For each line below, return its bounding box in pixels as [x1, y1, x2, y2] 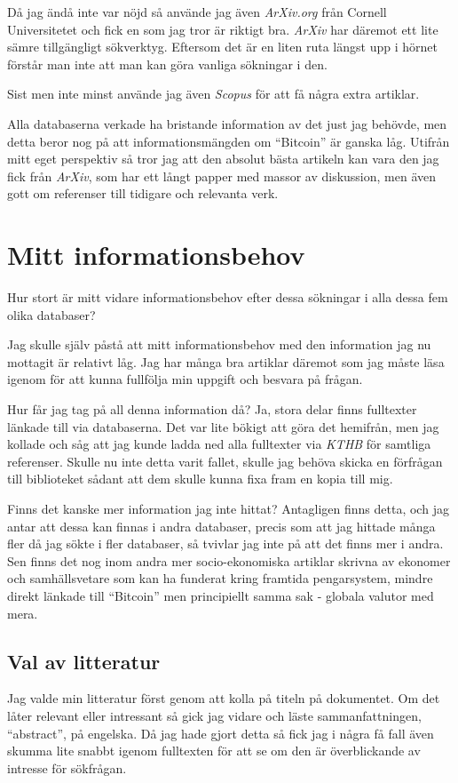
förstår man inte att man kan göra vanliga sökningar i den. [7, 54, 328, 73]
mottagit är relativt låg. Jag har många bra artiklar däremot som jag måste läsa [7, 352, 445, 371]
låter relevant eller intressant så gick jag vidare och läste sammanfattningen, [7, 706, 422, 724]
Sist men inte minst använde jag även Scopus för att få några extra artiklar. [7, 84, 420, 103]
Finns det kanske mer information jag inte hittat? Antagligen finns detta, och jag [7, 499, 449, 517]
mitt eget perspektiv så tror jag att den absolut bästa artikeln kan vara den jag [7, 149, 439, 168]
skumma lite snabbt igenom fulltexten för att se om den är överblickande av [7, 741, 421, 760]
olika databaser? [7, 305, 96, 324]
